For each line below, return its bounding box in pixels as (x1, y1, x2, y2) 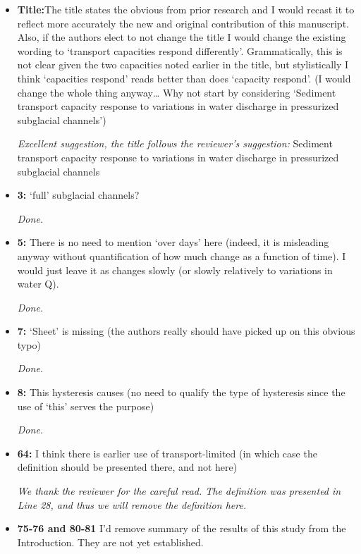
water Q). (17, 276, 59, 291)
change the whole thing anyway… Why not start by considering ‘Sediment (17, 85, 336, 99)
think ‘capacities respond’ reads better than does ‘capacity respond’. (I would (17, 70, 351, 85)
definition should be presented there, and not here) (17, 460, 238, 474)
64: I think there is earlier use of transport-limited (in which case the (17, 445, 317, 460)
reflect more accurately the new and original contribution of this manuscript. (17, 16, 349, 30)
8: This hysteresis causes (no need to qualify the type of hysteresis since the (17, 385, 345, 400)
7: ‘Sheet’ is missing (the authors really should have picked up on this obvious (17, 324, 355, 338)
